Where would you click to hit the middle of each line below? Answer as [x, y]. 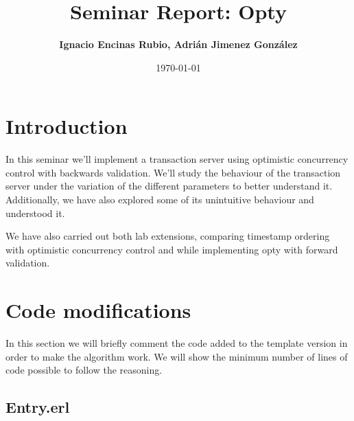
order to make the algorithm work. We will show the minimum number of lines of [177, 356]
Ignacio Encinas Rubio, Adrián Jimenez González [178, 44]
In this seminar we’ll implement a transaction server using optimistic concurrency [177, 159]
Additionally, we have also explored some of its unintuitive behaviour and [160, 200]
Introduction [67, 126]
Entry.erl [38, 407]
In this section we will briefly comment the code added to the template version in [177, 343]
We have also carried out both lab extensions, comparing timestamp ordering [168, 236]
